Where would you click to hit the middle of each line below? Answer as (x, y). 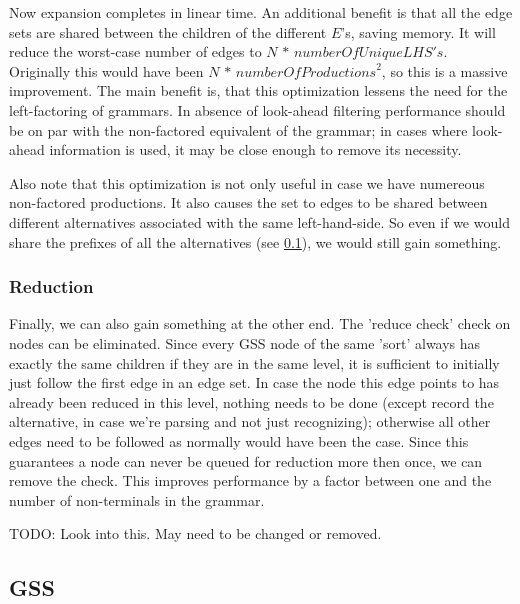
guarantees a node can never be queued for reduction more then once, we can (246, 460)
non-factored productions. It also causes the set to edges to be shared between (248, 202)
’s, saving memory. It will (418, 31)
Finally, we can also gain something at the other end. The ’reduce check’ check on (260, 323)
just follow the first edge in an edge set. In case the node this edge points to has (254, 382)
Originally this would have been (106, 70)
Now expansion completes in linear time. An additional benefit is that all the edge (261, 12)
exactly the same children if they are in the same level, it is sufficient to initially (254, 362)
